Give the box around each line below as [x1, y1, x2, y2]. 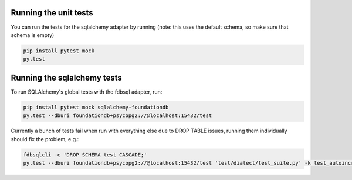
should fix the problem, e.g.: [11, 135, 79, 142]
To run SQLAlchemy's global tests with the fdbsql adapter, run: [11, 88, 163, 95]
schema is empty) [11, 31, 55, 38]
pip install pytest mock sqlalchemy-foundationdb [23, 104, 169, 111]
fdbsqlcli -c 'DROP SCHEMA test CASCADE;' [23, 151, 147, 158]
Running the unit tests [11, 8, 93, 18]
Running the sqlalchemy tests [11, 72, 123, 82]
